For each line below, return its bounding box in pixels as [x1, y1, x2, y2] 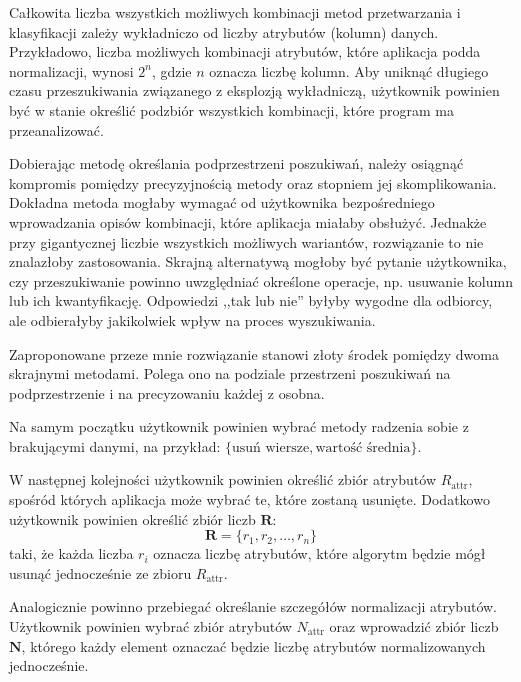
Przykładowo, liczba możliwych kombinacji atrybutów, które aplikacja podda [9, 41, 481, 62]
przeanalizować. [9, 119, 104, 140]
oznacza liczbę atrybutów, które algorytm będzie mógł [153, 543, 486, 564]
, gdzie [151, 60, 192, 81]
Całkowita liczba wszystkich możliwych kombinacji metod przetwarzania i [9, 2, 461, 22]
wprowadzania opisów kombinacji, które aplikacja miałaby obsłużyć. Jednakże [9, 211, 487, 232]
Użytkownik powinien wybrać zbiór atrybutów [9, 616, 292, 637]
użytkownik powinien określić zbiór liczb [9, 508, 256, 529]
